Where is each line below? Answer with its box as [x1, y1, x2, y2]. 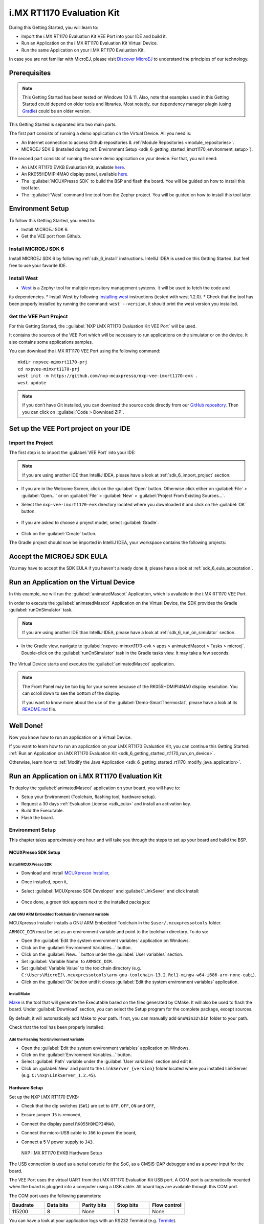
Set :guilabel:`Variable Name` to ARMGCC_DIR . [21, 958, 113, 964]
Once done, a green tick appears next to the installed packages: [21, 899, 151, 905]
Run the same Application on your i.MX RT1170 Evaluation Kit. [21, 47, 145, 53]
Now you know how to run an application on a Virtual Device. [9, 734, 132, 740]
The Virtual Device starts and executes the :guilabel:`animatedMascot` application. [9, 661, 176, 667]
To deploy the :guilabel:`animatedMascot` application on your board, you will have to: [9, 785, 180, 791]
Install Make [9, 991, 30, 996]
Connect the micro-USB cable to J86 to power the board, [21, 1130, 137, 1136]
